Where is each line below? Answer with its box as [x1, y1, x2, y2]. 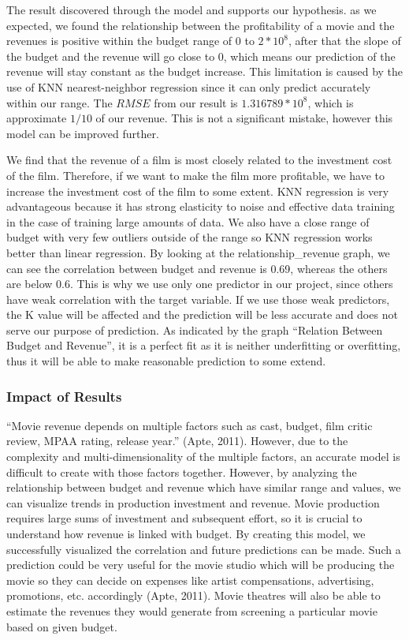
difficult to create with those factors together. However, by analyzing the [6, 463, 357, 480]
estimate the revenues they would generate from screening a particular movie [6, 603, 377, 619]
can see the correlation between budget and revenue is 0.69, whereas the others [6, 260, 388, 276]
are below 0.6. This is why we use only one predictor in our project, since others [6, 275, 393, 292]
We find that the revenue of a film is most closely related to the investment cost [6, 152, 392, 168]
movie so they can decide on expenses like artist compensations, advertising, [6, 571, 374, 588]
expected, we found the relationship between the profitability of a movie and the [6, 17, 395, 33]
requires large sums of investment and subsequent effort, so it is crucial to [6, 510, 363, 526]
